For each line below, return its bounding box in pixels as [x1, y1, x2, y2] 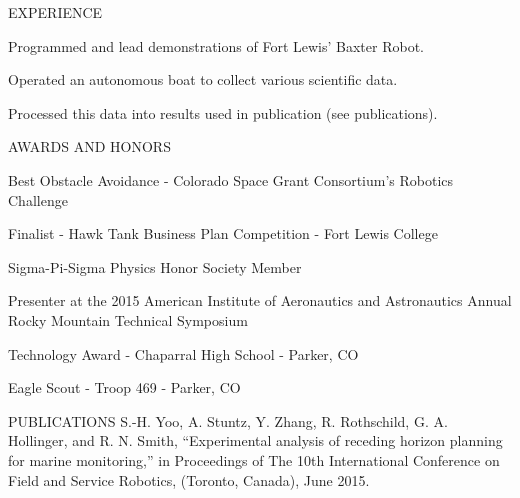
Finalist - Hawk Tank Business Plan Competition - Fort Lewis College [8, 223, 438, 244]
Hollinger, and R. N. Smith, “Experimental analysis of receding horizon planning [8, 430, 503, 451]
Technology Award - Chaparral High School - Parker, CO [8, 343, 359, 364]
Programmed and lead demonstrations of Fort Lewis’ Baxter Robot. [8, 35, 424, 56]
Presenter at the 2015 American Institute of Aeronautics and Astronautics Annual [8, 290, 512, 311]
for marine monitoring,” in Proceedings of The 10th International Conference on [8, 449, 500, 470]
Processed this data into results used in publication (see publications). [8, 102, 438, 123]
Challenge [8, 189, 68, 210]
